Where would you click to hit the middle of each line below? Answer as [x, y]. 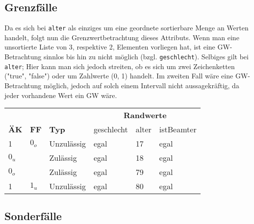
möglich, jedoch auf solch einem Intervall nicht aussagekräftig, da [141, 85]
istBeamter [178, 129]
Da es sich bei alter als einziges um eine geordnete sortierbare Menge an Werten [127, 28]
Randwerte [145, 115]
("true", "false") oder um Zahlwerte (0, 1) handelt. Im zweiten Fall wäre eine [119, 76]
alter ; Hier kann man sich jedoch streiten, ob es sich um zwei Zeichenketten [120, 66]
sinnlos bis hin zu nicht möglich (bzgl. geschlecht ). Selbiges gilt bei [146, 57]
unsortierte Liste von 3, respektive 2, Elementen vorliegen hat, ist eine [110, 47]
